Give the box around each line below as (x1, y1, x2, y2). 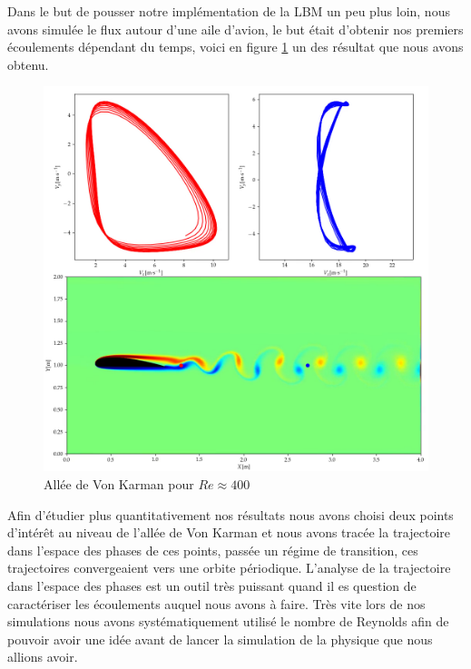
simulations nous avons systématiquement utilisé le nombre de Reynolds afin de (7, 612, 449, 631)
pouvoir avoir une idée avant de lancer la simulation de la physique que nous (7, 629, 433, 648)
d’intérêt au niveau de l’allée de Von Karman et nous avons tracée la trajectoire (7, 523, 450, 542)
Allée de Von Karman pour (44, 474, 194, 493)
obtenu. (7, 54, 49, 74)
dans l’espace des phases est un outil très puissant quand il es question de (7, 576, 417, 595)
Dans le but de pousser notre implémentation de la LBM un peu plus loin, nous (7, 2, 450, 20)
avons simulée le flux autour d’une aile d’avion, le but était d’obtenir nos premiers (7, 19, 464, 38)
